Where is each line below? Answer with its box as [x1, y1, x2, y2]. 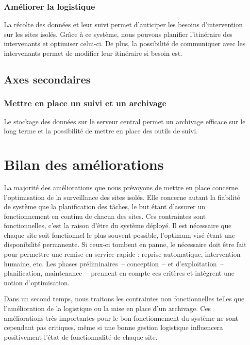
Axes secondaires [4, 71, 91, 86]
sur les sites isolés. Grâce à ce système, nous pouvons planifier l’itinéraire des [4, 29, 233, 39]
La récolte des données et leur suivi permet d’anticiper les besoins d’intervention [4, 19, 243, 30]
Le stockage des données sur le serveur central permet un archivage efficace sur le [4, 116, 246, 126]
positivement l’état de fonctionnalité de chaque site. [4, 331, 158, 342]
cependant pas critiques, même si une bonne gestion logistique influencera [4, 322, 223, 332]
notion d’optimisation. [4, 277, 70, 287]
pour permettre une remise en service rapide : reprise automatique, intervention [4, 249, 241, 259]
